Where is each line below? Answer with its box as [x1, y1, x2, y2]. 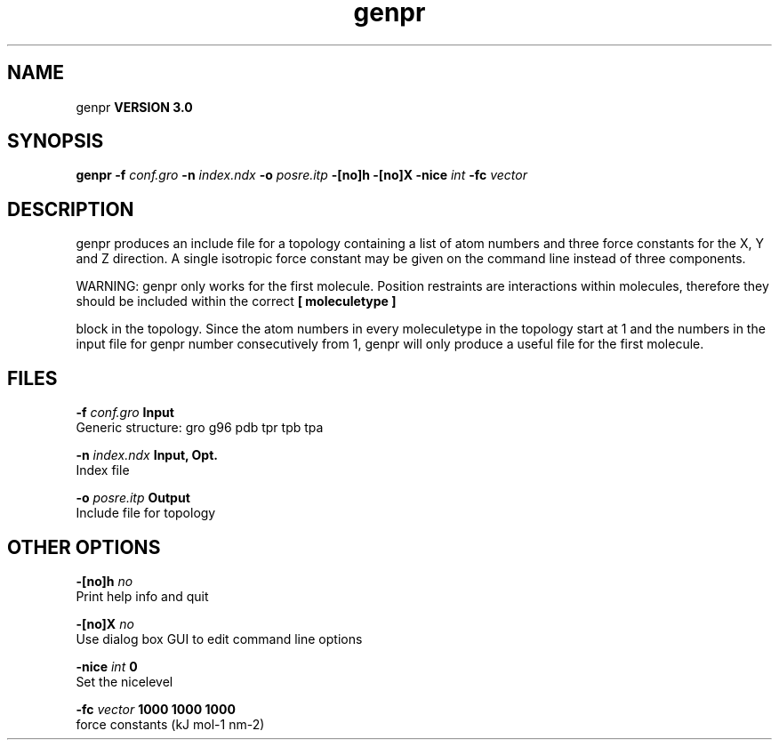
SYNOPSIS [7, 130, 104, 153]
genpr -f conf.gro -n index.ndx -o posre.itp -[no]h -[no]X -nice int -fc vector [76, 167, 527, 183]
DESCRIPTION [7, 197, 134, 221]
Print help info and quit [76, 588, 209, 604]
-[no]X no [76, 615, 134, 631]
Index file [76, 462, 130, 478]
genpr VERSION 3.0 [76, 99, 193, 115]
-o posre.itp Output [76, 490, 190, 506]
